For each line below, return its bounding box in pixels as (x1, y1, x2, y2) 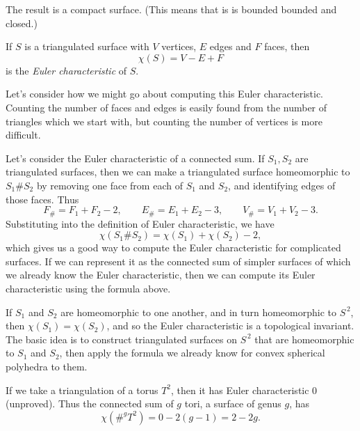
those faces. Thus (6, 191, 79, 206)
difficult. (6, 127, 41, 142)
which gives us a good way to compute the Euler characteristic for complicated (6, 240, 341, 255)
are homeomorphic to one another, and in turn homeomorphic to (60, 304, 337, 319)
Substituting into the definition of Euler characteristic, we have (6, 216, 275, 230)
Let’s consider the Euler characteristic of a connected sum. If (6, 150, 265, 165)
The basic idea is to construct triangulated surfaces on (6, 331, 237, 346)
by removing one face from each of (36, 178, 183, 192)
